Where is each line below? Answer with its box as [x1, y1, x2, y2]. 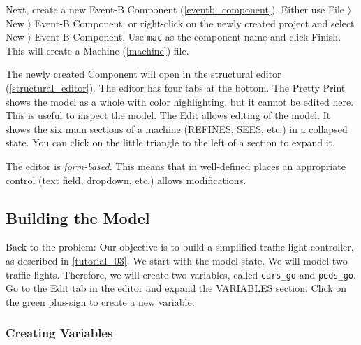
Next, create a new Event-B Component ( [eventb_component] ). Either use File [6, 2, 345, 16]
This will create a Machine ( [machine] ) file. [6, 43, 189, 57]
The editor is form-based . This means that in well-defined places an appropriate [6, 159, 346, 173]
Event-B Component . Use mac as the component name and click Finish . [34, 29, 341, 44]
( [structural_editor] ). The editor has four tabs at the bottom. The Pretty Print [6, 80, 346, 95]
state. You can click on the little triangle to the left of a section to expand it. [6, 135, 335, 150]
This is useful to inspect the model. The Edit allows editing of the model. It [6, 108, 331, 122]
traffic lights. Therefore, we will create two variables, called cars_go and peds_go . [6, 267, 356, 281]
